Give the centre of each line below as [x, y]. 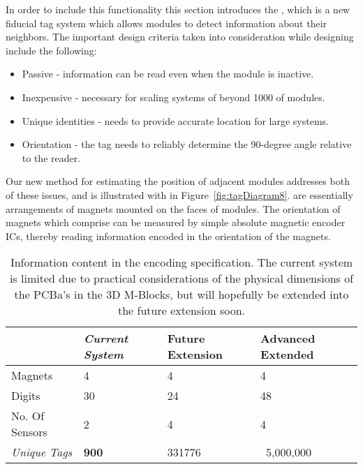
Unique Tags [42, 452]
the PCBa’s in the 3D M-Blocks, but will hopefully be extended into [181, 295]
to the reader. [51, 157]
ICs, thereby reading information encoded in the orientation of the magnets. [168, 236]
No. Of [28, 416]
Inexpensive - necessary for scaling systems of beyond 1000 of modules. [173, 97]
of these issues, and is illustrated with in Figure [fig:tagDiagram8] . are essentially [179, 194]
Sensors [29, 432]
